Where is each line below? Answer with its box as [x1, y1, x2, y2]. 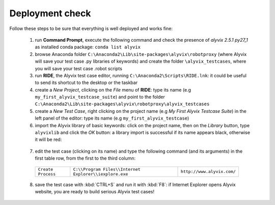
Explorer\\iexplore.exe [73, 171, 128, 177]
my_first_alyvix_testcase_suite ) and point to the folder [35, 94, 166, 100]
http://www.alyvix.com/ [181, 169, 236, 174]
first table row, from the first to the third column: [35, 155, 136, 161]
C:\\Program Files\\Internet [73, 166, 141, 172]
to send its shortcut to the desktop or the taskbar [35, 79, 137, 86]
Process [38, 171, 56, 177]
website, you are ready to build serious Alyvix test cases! [35, 188, 155, 194]
